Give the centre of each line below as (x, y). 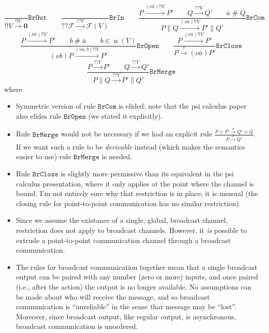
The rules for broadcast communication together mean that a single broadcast (137, 267)
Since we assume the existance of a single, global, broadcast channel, (122, 220)
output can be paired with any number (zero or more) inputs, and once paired (137, 277)
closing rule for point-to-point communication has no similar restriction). (128, 203)
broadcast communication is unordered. (77, 326)
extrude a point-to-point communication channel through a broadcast (123, 240)
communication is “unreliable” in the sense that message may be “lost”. (126, 306)
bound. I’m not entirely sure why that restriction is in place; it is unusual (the (137, 193)
